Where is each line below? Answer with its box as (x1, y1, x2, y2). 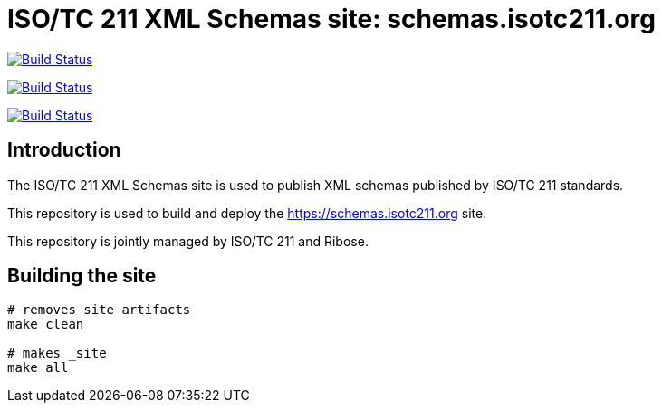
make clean (7, 317, 84, 332)
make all (7, 360, 69, 376)
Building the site (7, 264, 157, 288)
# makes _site (7, 346, 107, 361)
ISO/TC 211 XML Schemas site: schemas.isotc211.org (7, 4, 656, 34)
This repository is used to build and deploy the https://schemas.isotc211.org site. (7, 205, 487, 221)
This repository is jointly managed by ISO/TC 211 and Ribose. (7, 233, 369, 249)
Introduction (7, 138, 121, 162)
